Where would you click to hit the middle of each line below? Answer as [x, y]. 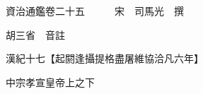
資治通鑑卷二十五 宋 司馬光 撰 [94, 11]
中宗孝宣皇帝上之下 [50, 82]
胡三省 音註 [35, 34]
